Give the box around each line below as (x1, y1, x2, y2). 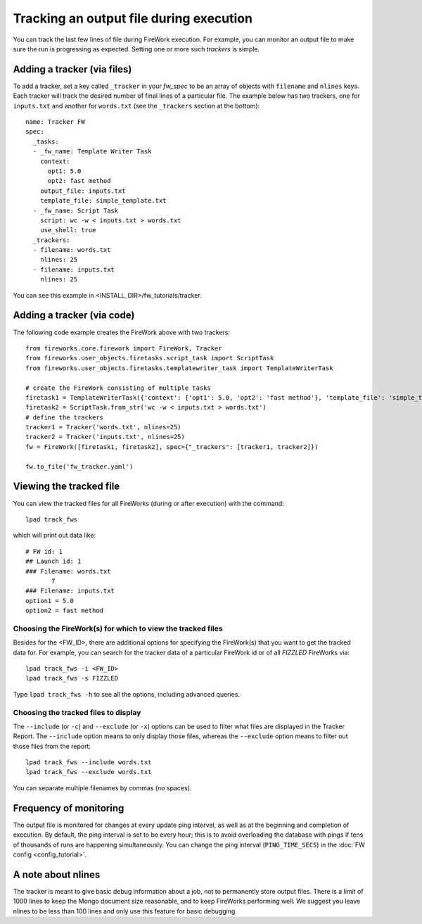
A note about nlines (13, 868, 101, 880)
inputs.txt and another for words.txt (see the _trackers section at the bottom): (13, 101, 260, 110)
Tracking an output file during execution (13, 11, 253, 26)
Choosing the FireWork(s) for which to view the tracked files (13, 624, 223, 633)
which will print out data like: (13, 531, 96, 540)
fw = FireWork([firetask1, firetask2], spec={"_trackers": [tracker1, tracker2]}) (25, 443, 319, 450)
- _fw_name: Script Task (32, 206, 119, 215)
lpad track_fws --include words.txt (25, 759, 152, 766)
